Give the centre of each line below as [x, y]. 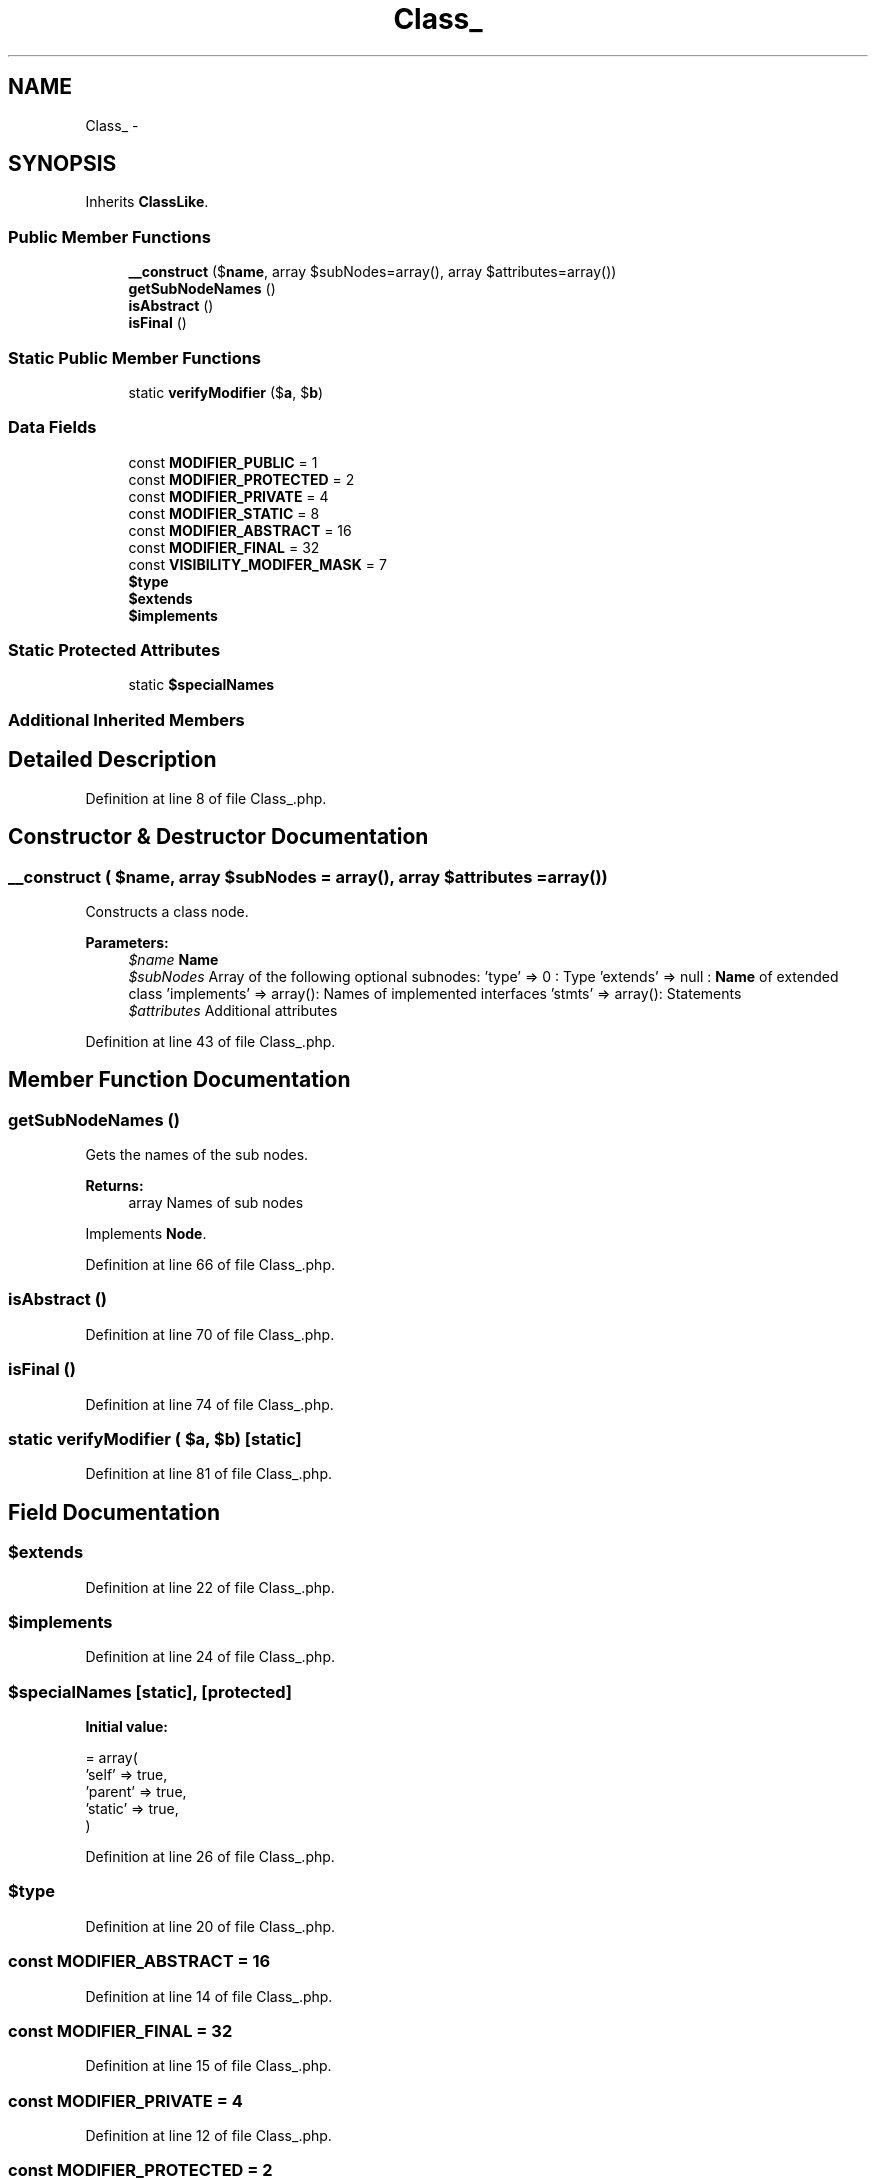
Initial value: [126, 1727]
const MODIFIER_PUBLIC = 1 [223, 462]
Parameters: [127, 942]
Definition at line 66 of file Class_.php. [210, 1265]
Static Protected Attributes [114, 650]
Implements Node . [146, 1234]
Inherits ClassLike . [147, 202]
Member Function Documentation [179, 1080]
